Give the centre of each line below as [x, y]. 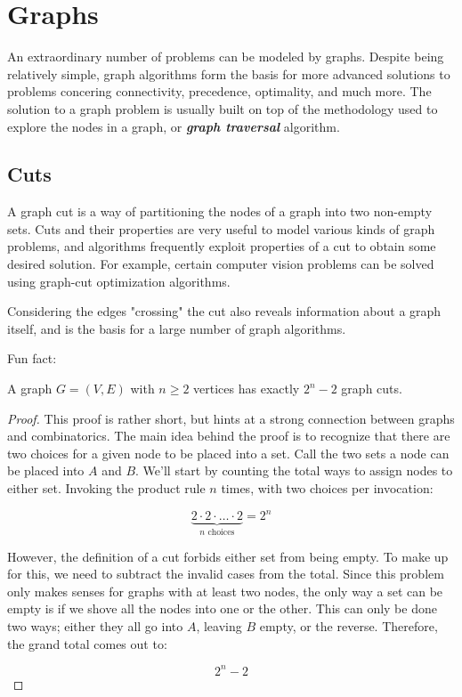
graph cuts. [372, 389]
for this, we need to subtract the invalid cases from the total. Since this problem [226, 574]
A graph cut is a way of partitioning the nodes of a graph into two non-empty [220, 211]
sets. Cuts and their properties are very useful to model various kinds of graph [221, 228]
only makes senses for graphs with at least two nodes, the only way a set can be [225, 591]
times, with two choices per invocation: [327, 488]
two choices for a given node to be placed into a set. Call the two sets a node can [228, 453]
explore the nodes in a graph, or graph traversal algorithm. [174, 126]
